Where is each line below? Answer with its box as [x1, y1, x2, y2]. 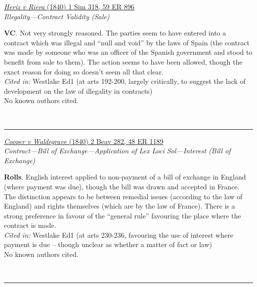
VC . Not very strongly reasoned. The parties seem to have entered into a [4, 28, 226, 38]
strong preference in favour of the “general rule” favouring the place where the [4, 210, 241, 220]
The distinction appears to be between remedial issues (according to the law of [4, 191, 243, 201]
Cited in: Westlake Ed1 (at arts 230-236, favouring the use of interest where [4, 229, 233, 240]
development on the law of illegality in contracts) [4, 85, 153, 96]
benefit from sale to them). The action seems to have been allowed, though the [4, 56, 243, 67]
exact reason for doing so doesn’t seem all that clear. [4, 66, 164, 76]
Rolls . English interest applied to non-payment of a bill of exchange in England [4, 172, 246, 182]
